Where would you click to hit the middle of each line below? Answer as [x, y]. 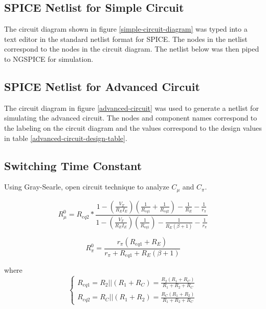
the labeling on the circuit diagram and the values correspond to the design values [133, 127]
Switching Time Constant [73, 165]
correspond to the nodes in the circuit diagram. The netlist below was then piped [132, 49]
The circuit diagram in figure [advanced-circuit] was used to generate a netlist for [131, 108]
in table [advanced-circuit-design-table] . [66, 138]
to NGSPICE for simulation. [49, 58]
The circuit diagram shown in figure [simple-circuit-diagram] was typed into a [126, 29]
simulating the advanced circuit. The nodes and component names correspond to [131, 118]
